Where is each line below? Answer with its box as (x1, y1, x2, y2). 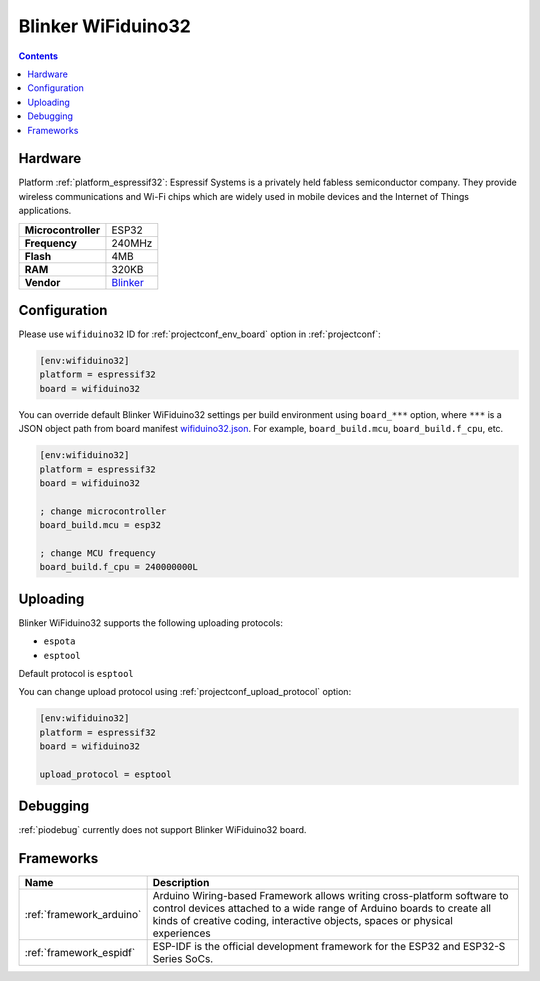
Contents (18, 50, 59, 62)
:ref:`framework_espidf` (24, 946, 136, 960)
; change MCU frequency (39, 547, 157, 559)
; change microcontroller (39, 505, 167, 517)
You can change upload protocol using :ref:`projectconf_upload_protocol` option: (18, 686, 352, 698)
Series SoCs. (152, 952, 214, 966)
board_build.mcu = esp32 (39, 520, 162, 531)
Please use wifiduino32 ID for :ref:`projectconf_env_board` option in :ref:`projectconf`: (18, 328, 381, 340)
